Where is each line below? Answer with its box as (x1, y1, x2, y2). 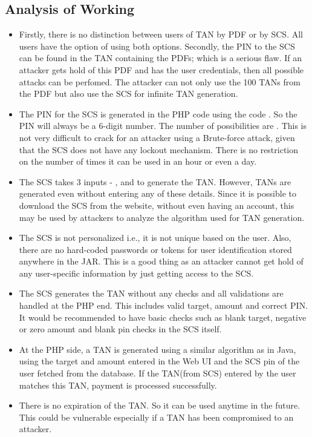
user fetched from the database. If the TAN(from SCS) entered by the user (19, 367, 296, 379)
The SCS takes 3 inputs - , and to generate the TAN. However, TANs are (19, 175, 291, 188)
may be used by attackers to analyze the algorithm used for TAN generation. (19, 211, 305, 223)
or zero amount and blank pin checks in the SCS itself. (19, 323, 222, 335)
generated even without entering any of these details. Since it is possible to (19, 187, 296, 200)
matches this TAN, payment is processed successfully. (19, 378, 217, 391)
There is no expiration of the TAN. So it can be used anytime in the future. (19, 399, 301, 412)
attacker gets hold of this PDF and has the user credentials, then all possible (19, 63, 304, 76)
